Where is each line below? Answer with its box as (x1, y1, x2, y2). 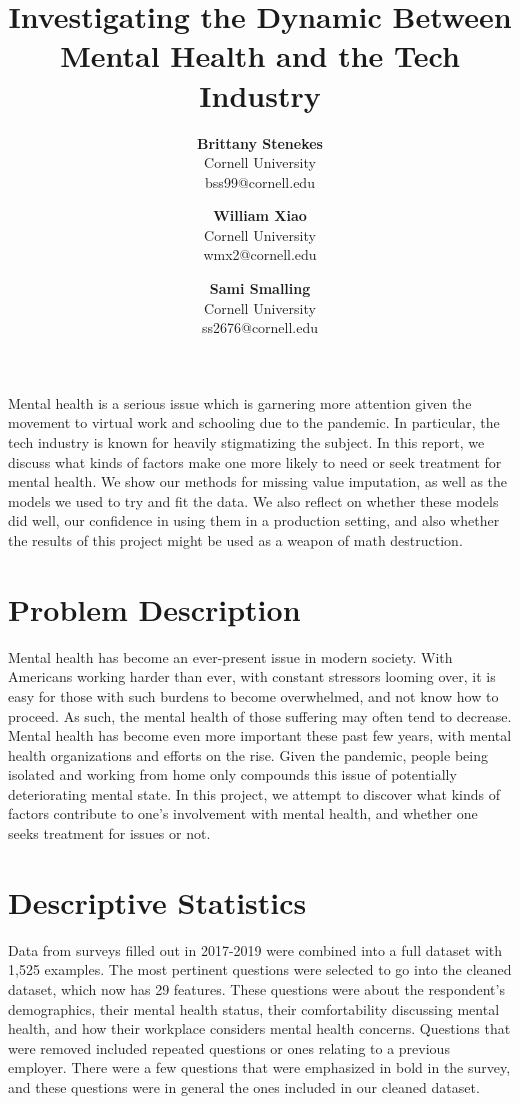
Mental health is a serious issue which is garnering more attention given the (8, 392, 472, 413)
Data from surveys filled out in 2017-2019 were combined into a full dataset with (8, 939, 503, 960)
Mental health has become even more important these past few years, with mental (8, 725, 512, 746)
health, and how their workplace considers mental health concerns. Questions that (8, 1018, 511, 1039)
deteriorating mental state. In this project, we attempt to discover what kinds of (8, 783, 501, 804)
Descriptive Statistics (8, 881, 307, 922)
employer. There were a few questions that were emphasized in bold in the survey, (8, 1057, 511, 1078)
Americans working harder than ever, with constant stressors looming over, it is (8, 666, 496, 687)
